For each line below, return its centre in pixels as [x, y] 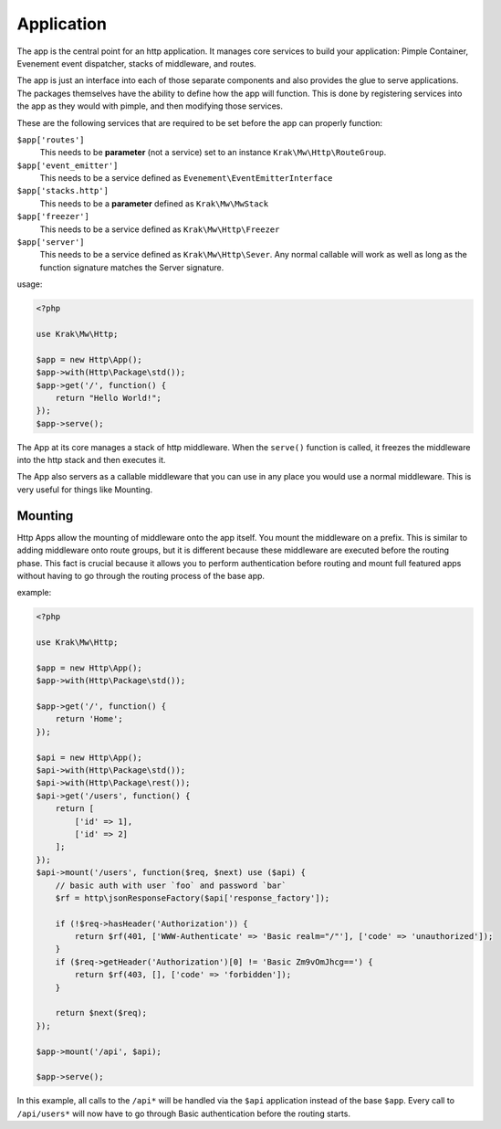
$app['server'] [51, 243]
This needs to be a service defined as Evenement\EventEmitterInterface [186, 178]
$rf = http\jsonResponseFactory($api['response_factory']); [193, 898]
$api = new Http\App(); [89, 757]
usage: [30, 284]
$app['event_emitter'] [68, 165]
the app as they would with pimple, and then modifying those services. [150, 106]
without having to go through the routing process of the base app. [141, 575]
